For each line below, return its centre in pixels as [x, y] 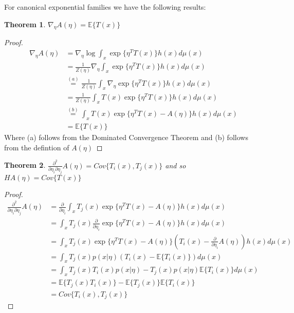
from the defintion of [37, 147]
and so [176, 165]
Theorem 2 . [25, 165]
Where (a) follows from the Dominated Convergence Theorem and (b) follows [126, 137]
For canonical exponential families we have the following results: [105, 7]
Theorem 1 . [25, 24]
